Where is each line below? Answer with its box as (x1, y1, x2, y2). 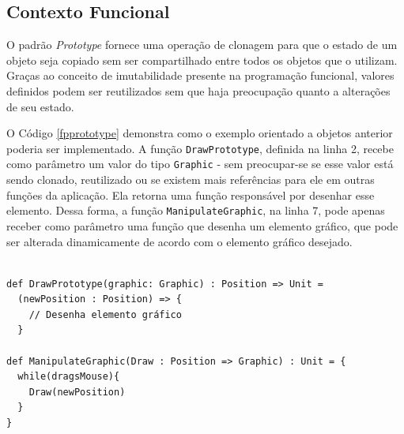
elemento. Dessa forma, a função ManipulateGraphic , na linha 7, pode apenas (6, 202, 385, 219)
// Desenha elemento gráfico (28, 309, 182, 320)
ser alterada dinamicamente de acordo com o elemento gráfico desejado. (6, 233, 353, 249)
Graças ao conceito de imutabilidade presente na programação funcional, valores (6, 67, 395, 84)
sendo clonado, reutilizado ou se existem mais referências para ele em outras (6, 171, 375, 188)
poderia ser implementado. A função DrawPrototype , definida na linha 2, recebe (6, 140, 394, 156)
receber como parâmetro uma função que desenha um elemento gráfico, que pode (6, 217, 398, 234)
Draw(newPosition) (28, 386, 126, 398)
